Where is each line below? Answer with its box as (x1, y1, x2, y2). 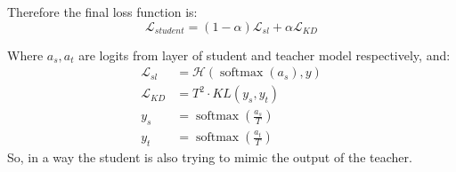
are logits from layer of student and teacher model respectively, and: (78, 45, 451, 64)
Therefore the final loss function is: (7, 3, 198, 20)
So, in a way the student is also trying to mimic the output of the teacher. (7, 147, 412, 166)
